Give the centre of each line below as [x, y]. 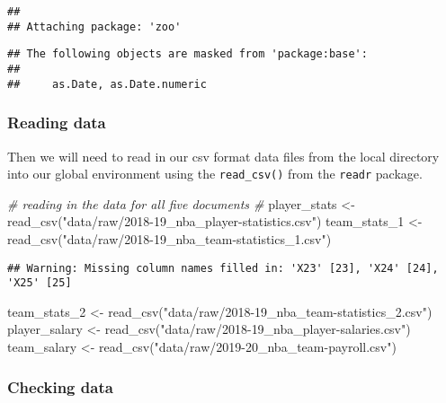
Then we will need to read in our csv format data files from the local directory [223, 156]
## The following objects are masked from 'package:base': [187, 54]
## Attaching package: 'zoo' [94, 26]
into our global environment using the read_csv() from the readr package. [215, 174]
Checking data [60, 386]
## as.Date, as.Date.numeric [107, 84]
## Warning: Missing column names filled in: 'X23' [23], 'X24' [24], [223, 268]
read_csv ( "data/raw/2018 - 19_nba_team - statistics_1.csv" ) [169, 238]
